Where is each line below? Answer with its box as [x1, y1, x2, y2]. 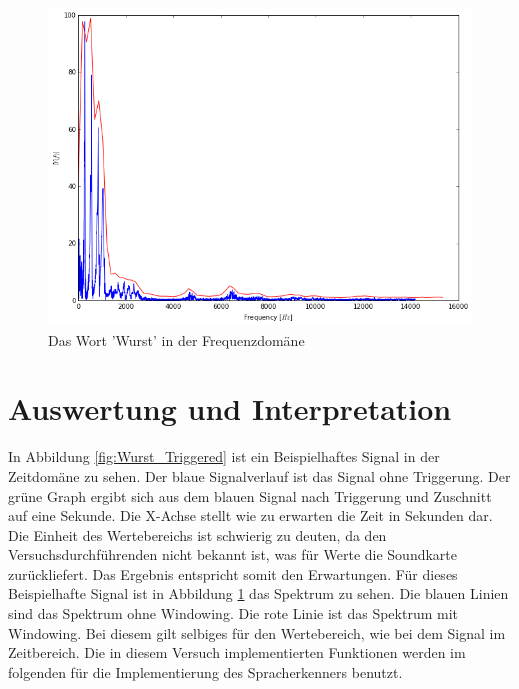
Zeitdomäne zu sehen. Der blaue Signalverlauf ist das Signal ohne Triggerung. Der [8, 465, 511, 486]
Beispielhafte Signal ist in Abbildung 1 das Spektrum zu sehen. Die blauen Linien [8, 583, 509, 604]
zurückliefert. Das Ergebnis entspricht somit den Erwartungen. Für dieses [8, 563, 458, 584]
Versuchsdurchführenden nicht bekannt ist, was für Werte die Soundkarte [8, 544, 457, 565]
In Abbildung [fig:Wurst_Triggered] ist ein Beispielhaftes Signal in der [8, 446, 440, 467]
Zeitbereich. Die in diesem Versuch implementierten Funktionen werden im [8, 642, 466, 663]
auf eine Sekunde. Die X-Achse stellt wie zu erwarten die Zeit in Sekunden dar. [8, 505, 493, 526]
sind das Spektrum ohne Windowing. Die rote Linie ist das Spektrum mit [8, 603, 459, 624]
